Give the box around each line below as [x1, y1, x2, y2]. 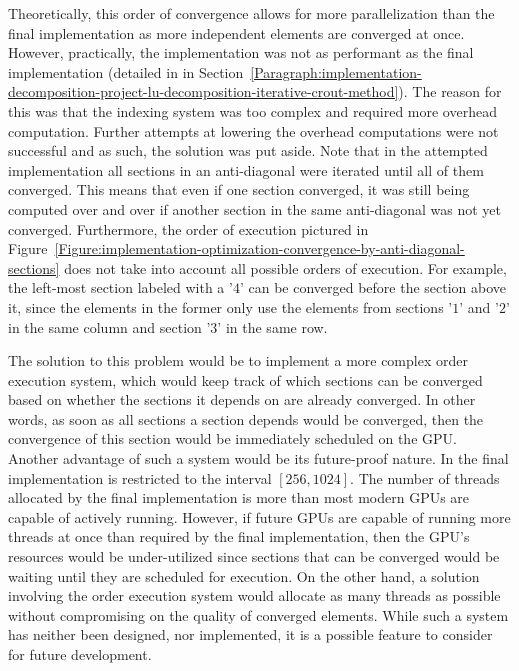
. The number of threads [350, 467, 500, 488]
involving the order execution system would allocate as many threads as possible [8, 585, 501, 606]
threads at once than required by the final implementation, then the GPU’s [8, 526, 470, 547]
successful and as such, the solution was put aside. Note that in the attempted [8, 140, 488, 161]
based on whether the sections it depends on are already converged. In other [8, 389, 476, 410]
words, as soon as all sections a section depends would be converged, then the [8, 408, 484, 429]
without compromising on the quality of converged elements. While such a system [8, 604, 509, 625]
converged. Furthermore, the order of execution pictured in [8, 218, 369, 239]
